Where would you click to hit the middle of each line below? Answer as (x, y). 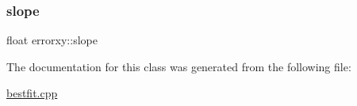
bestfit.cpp (32, 93)
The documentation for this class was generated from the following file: (179, 66)
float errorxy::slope (52, 40)
